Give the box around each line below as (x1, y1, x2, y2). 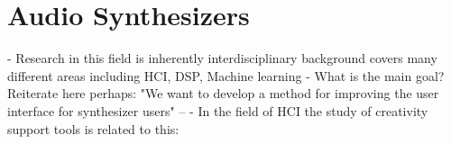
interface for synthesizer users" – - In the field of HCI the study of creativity (7, 101, 428, 120)
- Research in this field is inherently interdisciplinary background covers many (7, 49, 437, 67)
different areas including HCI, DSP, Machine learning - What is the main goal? (7, 66, 445, 85)
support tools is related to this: (7, 119, 179, 138)
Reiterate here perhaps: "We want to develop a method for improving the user (7, 84, 439, 103)
